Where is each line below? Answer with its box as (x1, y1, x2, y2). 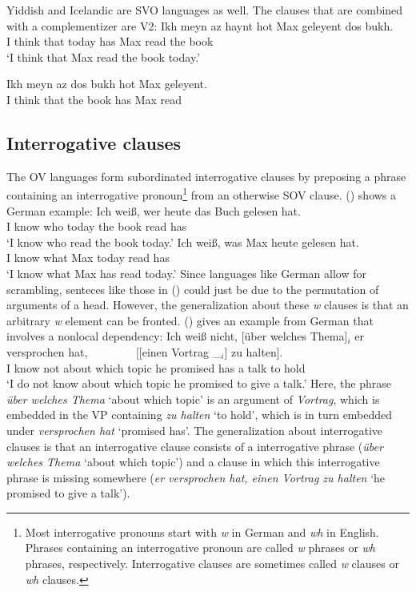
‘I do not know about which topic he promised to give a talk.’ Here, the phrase (6, 375, 391, 392)
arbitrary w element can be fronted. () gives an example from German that (6, 312, 374, 328)
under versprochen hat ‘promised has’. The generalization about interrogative (6, 421, 383, 438)
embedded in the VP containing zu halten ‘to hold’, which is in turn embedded (6, 406, 393, 423)
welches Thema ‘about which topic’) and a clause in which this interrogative (6, 453, 380, 470)
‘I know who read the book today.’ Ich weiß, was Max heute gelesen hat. (6, 233, 359, 250)
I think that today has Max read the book (6, 33, 214, 50)
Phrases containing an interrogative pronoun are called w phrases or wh (25, 539, 376, 556)
